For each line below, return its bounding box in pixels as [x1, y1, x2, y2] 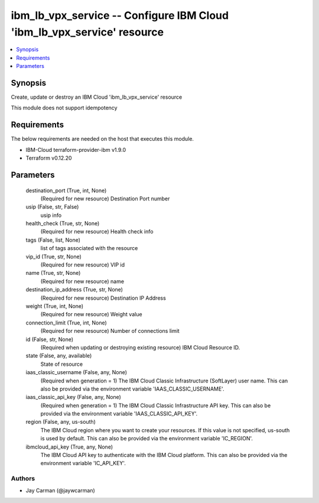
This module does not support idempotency [11, 104, 118, 112]
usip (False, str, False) [25, 203, 79, 210]
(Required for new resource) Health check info [40, 228, 154, 235]
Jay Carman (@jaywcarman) [25, 486, 96, 494]
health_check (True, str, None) [25, 220, 100, 227]
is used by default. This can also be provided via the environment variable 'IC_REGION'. [40, 435, 253, 442]
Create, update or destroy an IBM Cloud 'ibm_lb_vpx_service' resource [11, 93, 183, 100]
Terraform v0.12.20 [25, 154, 72, 162]
